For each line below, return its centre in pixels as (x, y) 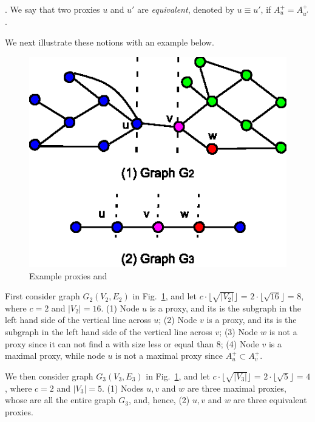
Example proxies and (68, 275)
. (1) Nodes (123, 388)
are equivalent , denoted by (186, 9)
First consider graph (42, 296)
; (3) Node (239, 332)
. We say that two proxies (52, 9)
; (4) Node (240, 343)
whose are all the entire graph (60, 400)
